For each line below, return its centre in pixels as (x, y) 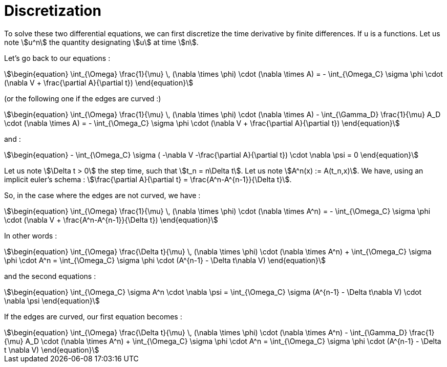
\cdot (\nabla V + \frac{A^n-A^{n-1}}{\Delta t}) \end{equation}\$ (111, 220)
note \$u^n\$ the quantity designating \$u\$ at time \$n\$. (101, 42)
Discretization (53, 11)
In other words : (31, 235)
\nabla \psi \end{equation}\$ (52, 300)
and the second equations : (50, 276)
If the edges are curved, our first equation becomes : (93, 316)
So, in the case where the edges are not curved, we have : (102, 195)
